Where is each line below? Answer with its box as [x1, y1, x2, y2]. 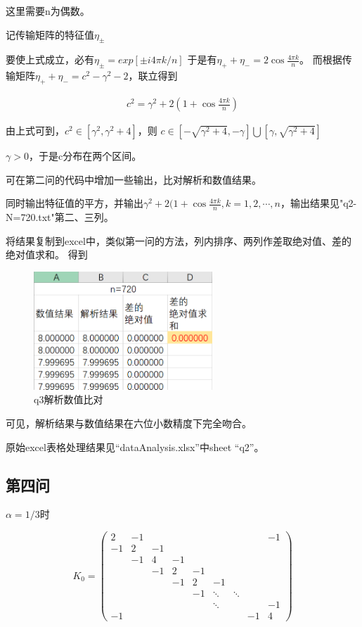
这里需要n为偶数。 [6, 4, 90, 18]
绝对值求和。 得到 [6, 247, 88, 262]
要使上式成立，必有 [6, 52, 94, 67]
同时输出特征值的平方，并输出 [6, 196, 143, 210]
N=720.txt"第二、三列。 [6, 210, 114, 224]
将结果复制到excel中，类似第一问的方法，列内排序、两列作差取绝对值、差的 [6, 233, 351, 248]
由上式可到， [6, 123, 65, 138]
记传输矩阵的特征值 [6, 27, 94, 42]
